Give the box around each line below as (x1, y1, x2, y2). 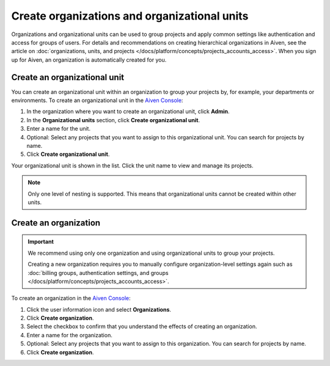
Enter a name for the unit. (26, 125, 91, 133)
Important (28, 238, 54, 246)
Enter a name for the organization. (26, 331, 112, 339)
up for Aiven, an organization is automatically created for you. (11, 56, 167, 64)
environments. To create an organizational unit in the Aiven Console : (11, 97, 183, 104)
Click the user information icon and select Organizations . (26, 306, 171, 313)
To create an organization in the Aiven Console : (11, 295, 131, 302)
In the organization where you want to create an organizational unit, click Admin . (26, 108, 230, 115)
